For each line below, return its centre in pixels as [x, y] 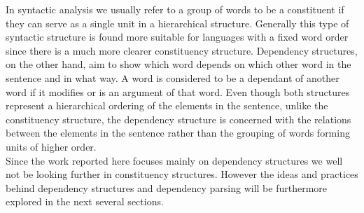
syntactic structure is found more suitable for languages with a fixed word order [177, 37]
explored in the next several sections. [85, 201]
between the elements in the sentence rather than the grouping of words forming [178, 133]
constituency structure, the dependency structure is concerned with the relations [178, 119]
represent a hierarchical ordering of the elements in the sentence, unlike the [167, 105]
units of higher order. [51, 146]
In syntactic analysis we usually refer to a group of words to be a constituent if [175, 9]
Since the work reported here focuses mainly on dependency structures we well [174, 160]
